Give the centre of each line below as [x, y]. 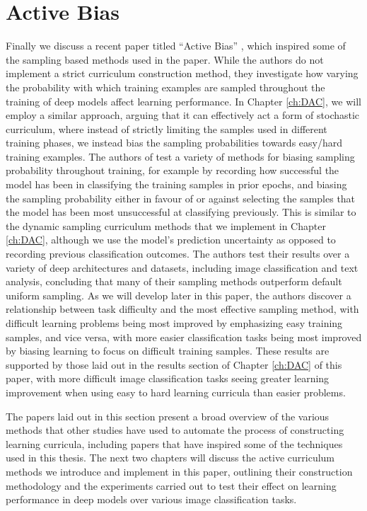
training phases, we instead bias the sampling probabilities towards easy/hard [174, 143]
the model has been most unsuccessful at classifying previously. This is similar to [181, 212]
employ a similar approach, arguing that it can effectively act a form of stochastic [183, 115]
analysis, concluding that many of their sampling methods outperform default [174, 281]
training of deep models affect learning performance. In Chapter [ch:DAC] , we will [183, 101]
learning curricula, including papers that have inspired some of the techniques [174, 443]
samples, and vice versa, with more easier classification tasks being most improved [184, 337]
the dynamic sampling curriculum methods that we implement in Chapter [166, 225]
